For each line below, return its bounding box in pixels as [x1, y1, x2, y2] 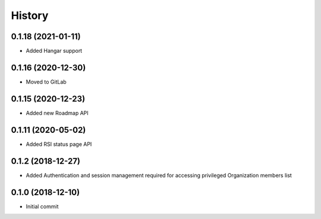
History [11, 9, 49, 22]
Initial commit [26, 202, 59, 210]
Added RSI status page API [26, 140, 92, 148]
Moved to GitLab [26, 78, 67, 85]
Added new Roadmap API [26, 109, 89, 116]
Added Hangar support [26, 47, 83, 55]
